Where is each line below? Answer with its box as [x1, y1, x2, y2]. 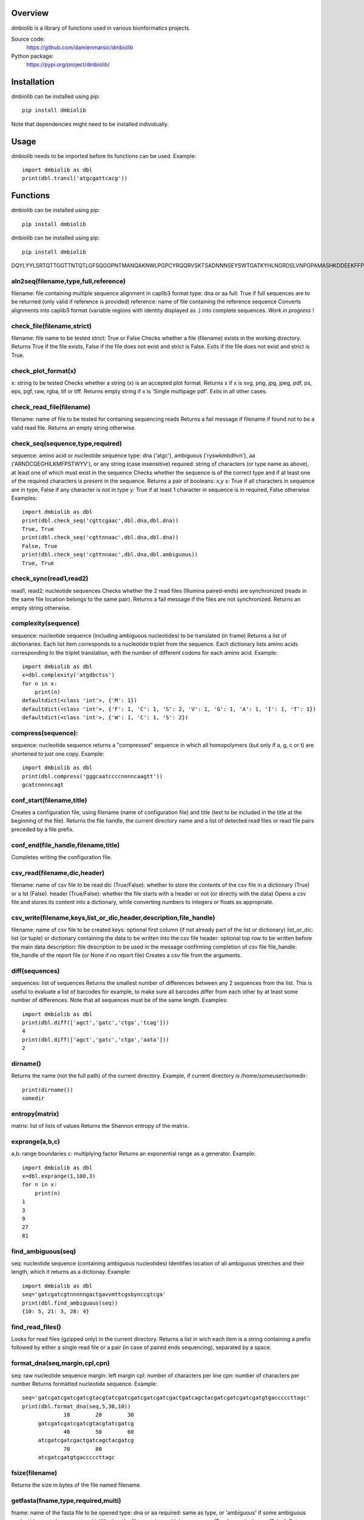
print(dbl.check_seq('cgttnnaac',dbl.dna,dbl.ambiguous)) [22, 551, 198, 558]
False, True [22, 542, 58, 550]
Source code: [11, 35, 45, 43]
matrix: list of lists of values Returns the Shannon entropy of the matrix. [11, 1122, 189, 1130]
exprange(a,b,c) [11, 1137, 60, 1145]
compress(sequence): [11, 729, 78, 737]
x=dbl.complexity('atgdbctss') [22, 672, 115, 679]
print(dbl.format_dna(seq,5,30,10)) [22, 1403, 131, 1410]
